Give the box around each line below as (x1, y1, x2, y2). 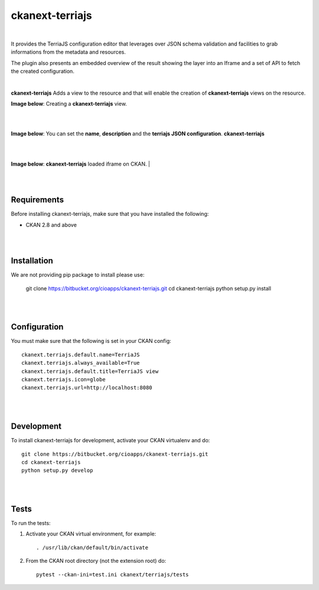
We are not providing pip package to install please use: (11, 271, 145, 278)
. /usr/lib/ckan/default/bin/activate (36, 544, 149, 551)
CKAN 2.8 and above (25, 221, 77, 228)
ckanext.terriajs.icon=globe (21, 376, 106, 383)
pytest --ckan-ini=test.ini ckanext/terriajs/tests (36, 571, 189, 578)
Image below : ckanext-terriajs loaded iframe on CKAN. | (11, 160, 151, 167)
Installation (11, 256, 53, 266)
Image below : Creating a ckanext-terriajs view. (11, 101, 127, 108)
